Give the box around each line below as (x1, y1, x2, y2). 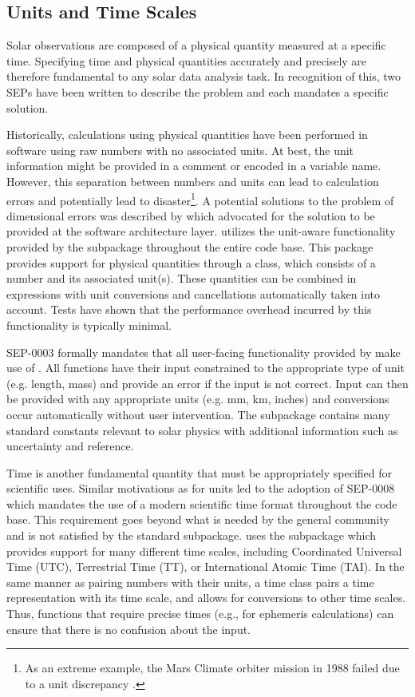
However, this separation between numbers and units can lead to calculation (6, 172, 379, 189)
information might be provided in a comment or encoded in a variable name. (6, 157, 381, 174)
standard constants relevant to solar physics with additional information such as (6, 422, 398, 438)
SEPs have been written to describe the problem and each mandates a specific (6, 83, 389, 100)
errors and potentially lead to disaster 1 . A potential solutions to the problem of (6, 189, 394, 208)
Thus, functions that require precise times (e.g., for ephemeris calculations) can (6, 605, 394, 622)
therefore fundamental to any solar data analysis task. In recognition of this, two (6, 68, 401, 85)
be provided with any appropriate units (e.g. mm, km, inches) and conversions (6, 390, 389, 407)
